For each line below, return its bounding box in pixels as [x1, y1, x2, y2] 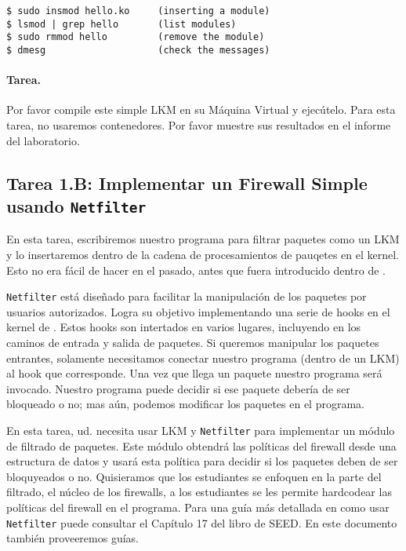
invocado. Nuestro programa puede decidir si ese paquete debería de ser [6, 380, 350, 396]
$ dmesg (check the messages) [6, 44, 270, 56]
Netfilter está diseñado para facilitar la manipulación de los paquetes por [6, 288, 367, 305]
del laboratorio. [6, 132, 80, 148]
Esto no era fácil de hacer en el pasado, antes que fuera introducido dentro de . [6, 261, 386, 278]
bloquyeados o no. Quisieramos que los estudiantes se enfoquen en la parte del [6, 468, 382, 484]
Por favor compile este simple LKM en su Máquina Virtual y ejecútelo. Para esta [6, 101, 396, 118]
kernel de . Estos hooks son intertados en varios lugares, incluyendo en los [6, 319, 361, 335]
